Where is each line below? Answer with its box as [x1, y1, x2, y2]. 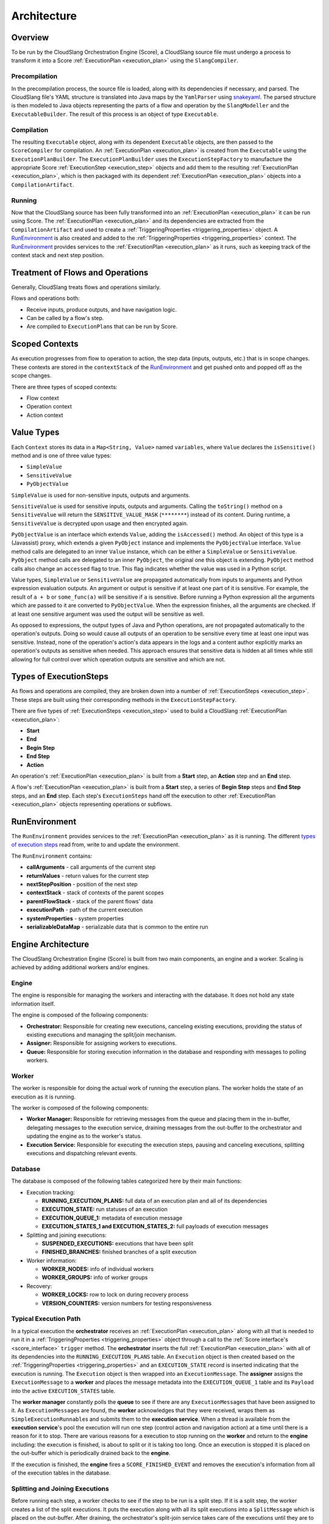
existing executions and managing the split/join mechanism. [26, 1031, 177, 1038]
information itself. [11, 1000, 55, 1007]
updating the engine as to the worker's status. [26, 1133, 143, 1140]
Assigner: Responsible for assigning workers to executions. [26, 1039, 177, 1047]
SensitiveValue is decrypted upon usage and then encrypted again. [11, 519, 188, 527]
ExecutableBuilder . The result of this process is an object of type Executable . [11, 110, 219, 118]
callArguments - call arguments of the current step [26, 863, 156, 871]
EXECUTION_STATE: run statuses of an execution [41, 1206, 168, 1213]
